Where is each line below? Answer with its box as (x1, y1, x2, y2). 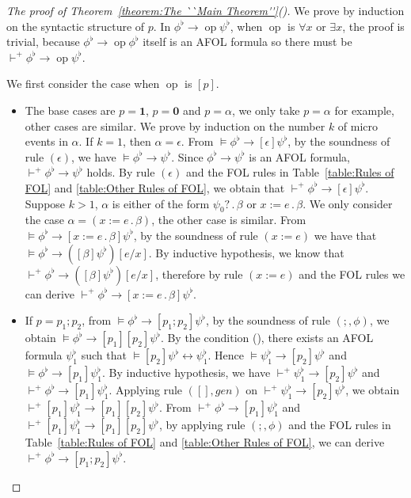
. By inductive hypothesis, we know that (148, 244, 344, 260)
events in (25, 133, 68, 150)
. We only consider (303, 195, 393, 211)
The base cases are (25, 101, 116, 118)
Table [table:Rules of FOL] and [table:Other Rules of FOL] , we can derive (25, 434, 385, 450)
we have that (314, 226, 377, 243)
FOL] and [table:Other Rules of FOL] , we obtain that (25, 179, 285, 196)
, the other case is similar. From (151, 211, 306, 228)
